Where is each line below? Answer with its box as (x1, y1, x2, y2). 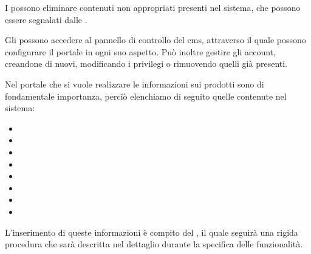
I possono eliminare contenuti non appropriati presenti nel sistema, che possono (5, 1, 301, 13)
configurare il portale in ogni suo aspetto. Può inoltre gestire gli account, (5, 45, 276, 58)
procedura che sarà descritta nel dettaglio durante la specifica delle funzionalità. (5, 238, 303, 250)
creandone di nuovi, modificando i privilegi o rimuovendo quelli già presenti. (5, 57, 288, 70)
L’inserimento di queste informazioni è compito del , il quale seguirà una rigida (5, 225, 298, 238)
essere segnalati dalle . (5, 13, 87, 26)
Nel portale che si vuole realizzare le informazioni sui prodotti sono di (5, 77, 264, 90)
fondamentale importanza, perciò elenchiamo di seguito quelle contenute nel (5, 89, 287, 102)
